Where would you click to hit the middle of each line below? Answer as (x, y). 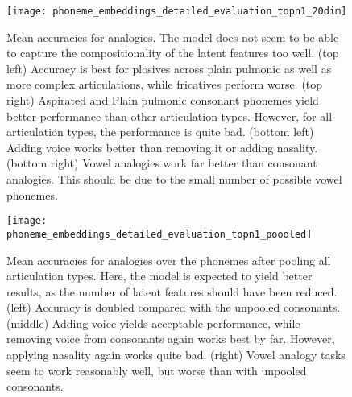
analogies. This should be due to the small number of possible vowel (174, 179)
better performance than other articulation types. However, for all (170, 116)
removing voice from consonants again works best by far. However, (171, 339)
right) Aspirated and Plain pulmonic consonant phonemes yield (163, 100)
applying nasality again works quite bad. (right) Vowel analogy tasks (176, 355)
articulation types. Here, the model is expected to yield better (159, 276)
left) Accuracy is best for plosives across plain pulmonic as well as (169, 68)
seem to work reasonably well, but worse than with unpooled (157, 370)
